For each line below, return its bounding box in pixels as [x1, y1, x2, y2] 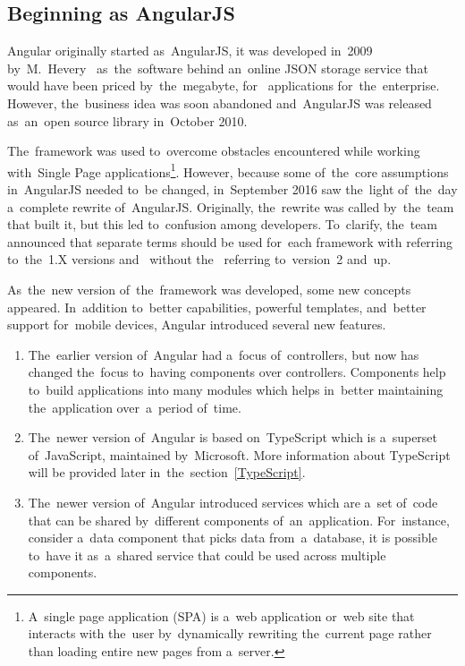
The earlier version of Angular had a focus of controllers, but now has [28, 345, 419, 363]
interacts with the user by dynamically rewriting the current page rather [28, 624, 432, 643]
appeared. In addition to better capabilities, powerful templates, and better [7, 297, 427, 316]
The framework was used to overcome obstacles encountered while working [7, 141, 420, 160]
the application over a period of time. [28, 397, 241, 416]
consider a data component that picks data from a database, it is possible [28, 528, 437, 547]
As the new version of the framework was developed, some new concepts [7, 279, 411, 298]
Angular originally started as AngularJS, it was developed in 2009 [7, 41, 373, 60]
